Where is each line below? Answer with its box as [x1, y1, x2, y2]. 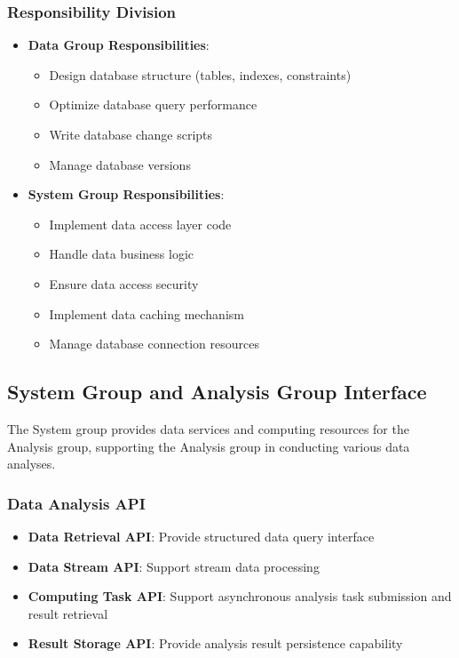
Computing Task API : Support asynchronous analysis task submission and [28, 587, 452, 606]
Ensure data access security [49, 274, 199, 293]
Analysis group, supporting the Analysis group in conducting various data [7, 437, 410, 455]
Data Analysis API [7, 492, 146, 514]
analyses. [7, 454, 56, 473]
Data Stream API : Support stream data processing [28, 557, 320, 575]
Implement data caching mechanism [49, 304, 244, 323]
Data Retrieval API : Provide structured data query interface [28, 526, 375, 545]
